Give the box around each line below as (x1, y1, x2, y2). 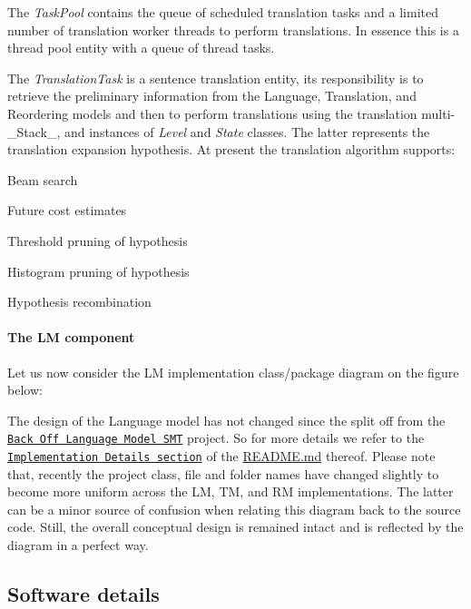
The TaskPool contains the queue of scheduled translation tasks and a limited (7, 3, 438, 21)
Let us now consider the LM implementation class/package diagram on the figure (7, 362, 459, 381)
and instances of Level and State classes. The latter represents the (64, 122, 430, 141)
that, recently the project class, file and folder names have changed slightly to (7, 464, 439, 483)
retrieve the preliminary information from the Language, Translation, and (7, 86, 417, 105)
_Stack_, (7, 122, 61, 141)
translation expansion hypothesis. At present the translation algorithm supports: (7, 140, 456, 159)
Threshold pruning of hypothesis (7, 231, 188, 250)
